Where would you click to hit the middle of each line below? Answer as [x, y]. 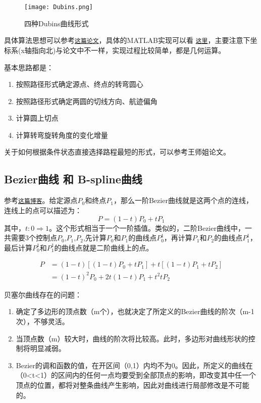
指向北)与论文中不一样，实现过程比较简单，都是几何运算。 [128, 50]
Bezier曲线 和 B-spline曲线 [73, 179]
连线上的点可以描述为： [43, 210]
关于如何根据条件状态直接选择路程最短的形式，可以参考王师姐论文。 [117, 152]
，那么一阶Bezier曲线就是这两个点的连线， [183, 200]
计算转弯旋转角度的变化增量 [62, 135]
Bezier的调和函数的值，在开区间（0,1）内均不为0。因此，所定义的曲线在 [134, 365]
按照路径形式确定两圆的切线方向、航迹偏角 [87, 101]
